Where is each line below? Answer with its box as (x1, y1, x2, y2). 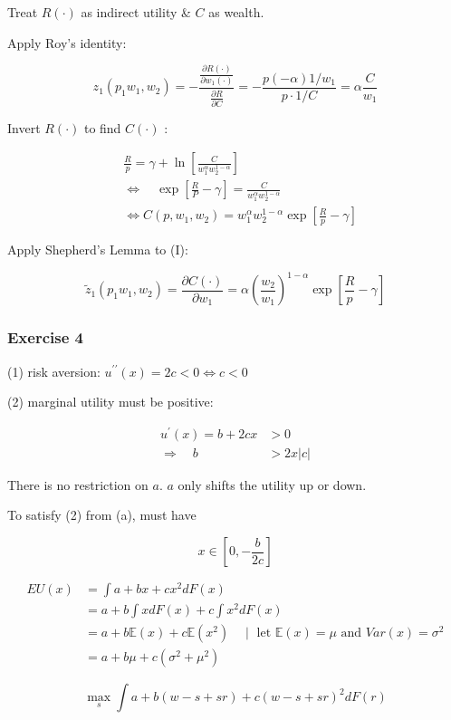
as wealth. (208, 3, 264, 21)
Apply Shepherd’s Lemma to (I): (7, 240, 188, 259)
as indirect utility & (81, 3, 191, 21)
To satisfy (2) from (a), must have (7, 505, 197, 524)
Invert (7, 118, 41, 137)
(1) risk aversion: (7, 361, 101, 380)
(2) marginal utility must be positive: (7, 392, 214, 411)
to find (83, 118, 121, 137)
